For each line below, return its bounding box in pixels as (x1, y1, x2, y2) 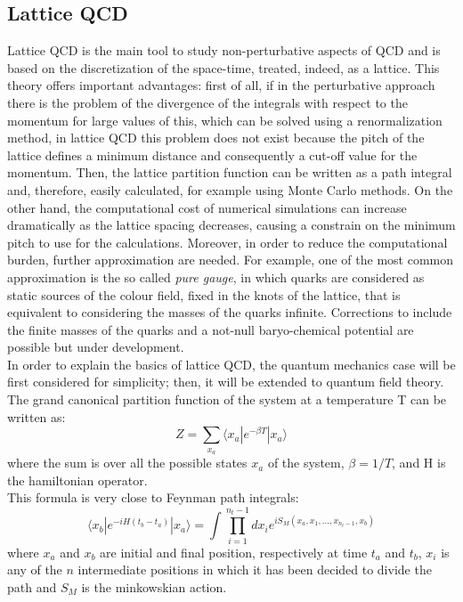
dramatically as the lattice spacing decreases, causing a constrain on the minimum (7, 216, 456, 234)
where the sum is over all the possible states (7, 453, 248, 472)
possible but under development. (7, 338, 184, 356)
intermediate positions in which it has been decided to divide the (77, 560, 432, 579)
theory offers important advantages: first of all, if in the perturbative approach (7, 76, 435, 94)
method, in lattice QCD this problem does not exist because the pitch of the (7, 128, 425, 147)
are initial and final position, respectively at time (100, 542, 368, 561)
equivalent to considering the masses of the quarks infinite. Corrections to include (7, 303, 452, 321)
